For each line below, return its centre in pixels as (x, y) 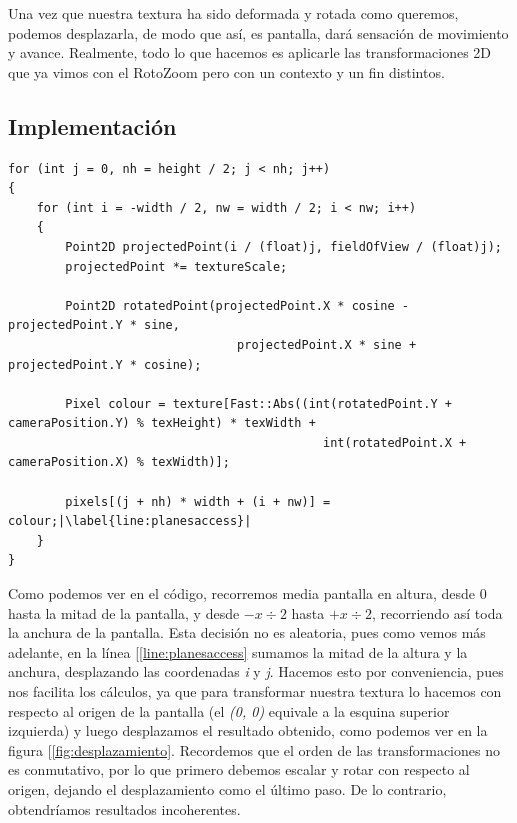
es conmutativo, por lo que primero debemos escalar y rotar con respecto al (239, 769)
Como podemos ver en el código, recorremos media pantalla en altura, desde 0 (247, 593)
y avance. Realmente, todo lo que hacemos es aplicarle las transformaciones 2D (250, 52)
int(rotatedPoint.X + (395, 442)
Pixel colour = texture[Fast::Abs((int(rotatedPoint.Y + (258, 403)
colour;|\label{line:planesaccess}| (130, 521)
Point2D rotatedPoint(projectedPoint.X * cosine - (237, 305)
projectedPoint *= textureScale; (176, 266)
